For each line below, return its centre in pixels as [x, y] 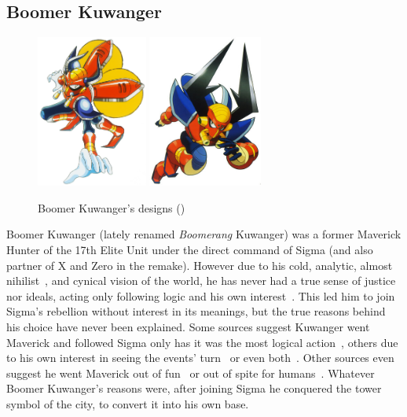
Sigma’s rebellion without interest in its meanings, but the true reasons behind [196, 311]
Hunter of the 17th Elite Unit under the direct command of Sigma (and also [190, 249]
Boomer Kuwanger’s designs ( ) [112, 207]
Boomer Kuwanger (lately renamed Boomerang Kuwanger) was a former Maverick [204, 234]
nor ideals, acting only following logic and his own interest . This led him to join [201, 295]
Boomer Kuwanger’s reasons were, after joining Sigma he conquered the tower [194, 388]
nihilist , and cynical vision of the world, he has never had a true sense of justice [201, 280]
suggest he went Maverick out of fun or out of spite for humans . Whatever [191, 373]
